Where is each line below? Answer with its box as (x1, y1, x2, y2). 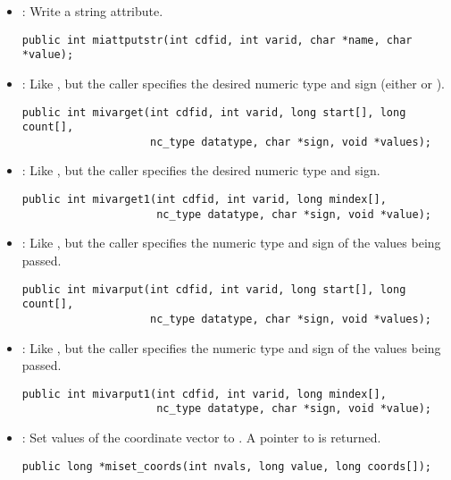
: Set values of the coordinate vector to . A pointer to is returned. (21, 428, 381, 447)
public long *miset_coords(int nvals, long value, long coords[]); (21, 459, 431, 473)
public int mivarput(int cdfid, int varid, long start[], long (21, 282, 406, 296)
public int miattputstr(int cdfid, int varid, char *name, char (21, 33, 413, 46)
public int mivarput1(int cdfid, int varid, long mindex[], (21, 387, 387, 400)
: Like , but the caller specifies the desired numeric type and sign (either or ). (21, 73, 445, 92)
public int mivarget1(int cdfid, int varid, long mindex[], (21, 193, 387, 206)
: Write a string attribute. (21, 2, 163, 20)
